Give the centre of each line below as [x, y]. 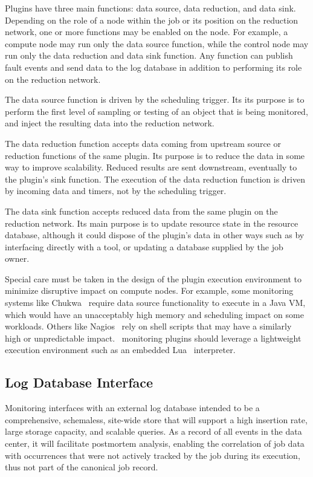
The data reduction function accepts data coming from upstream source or [143, 143]
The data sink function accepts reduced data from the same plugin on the [141, 211]
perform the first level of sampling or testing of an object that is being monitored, [156, 111]
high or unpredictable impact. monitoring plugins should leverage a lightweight [153, 338]
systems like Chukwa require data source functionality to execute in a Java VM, [155, 303]
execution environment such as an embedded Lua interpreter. [120, 350]
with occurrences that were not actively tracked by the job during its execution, [153, 455]
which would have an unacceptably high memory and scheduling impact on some [154, 314]
